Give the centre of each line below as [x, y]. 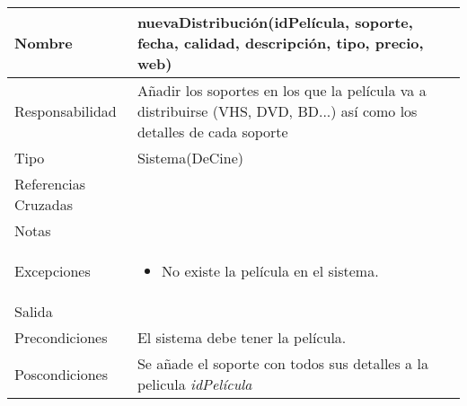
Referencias [50, 184]
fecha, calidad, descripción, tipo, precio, [280, 43]
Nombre [44, 43]
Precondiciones [61, 337]
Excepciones [53, 271]
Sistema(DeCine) [190, 158]
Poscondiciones [61, 374]
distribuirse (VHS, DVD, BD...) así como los [277, 111]
